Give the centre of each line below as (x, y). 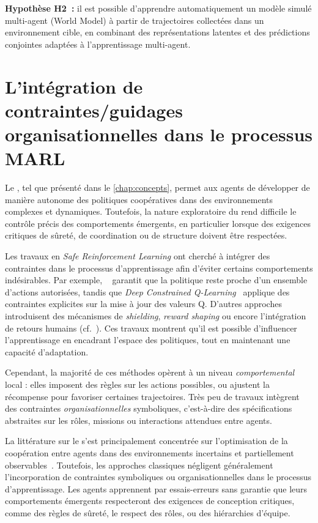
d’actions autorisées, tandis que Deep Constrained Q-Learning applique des (147, 291)
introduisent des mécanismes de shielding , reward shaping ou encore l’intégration (156, 316)
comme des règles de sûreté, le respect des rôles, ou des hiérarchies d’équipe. (148, 512)
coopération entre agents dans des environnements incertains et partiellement (150, 452)
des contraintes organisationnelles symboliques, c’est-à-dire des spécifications (149, 408)
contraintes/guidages (94, 110)
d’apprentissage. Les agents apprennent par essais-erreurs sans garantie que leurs (156, 488)
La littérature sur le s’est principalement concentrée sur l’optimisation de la (146, 441)
